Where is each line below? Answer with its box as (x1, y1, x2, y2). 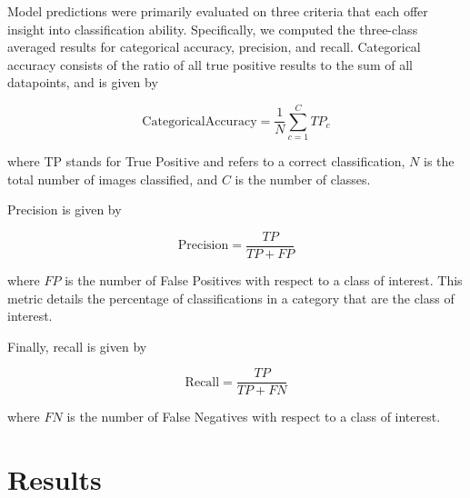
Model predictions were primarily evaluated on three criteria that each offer (7, 2, 428, 20)
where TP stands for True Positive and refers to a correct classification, (7, 152, 405, 171)
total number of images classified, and (7, 169, 218, 188)
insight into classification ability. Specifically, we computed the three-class (7, 19, 418, 38)
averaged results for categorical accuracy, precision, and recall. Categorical (7, 37, 421, 56)
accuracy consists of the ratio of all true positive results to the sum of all (7, 55, 413, 74)
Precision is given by (7, 200, 122, 219)
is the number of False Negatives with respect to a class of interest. (66, 407, 441, 426)
